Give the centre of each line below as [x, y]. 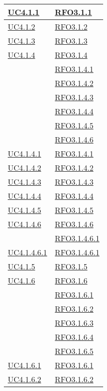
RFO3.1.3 [71, 41]
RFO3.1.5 [71, 266]
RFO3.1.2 [71, 27]
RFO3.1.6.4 [74, 337]
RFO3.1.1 [73, 12]
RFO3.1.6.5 [74, 351]
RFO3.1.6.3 [74, 323]
